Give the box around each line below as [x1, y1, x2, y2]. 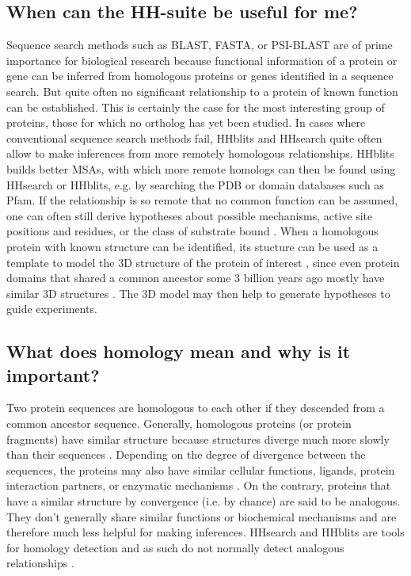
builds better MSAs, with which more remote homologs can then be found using [6, 160, 396, 177]
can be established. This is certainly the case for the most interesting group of [6, 98, 385, 115]
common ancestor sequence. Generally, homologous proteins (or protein [6, 415, 352, 432]
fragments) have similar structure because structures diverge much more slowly [6, 430, 390, 447]
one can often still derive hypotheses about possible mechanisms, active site [6, 207, 373, 223]
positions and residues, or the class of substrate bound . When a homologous [6, 223, 379, 239]
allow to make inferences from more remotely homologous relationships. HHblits [6, 145, 394, 162]
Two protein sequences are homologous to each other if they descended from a [6, 399, 385, 416]
